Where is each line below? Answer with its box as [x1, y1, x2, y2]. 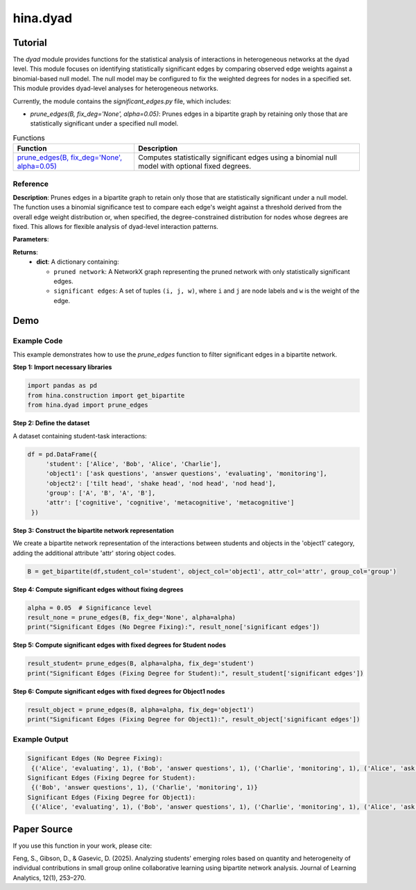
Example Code [12, 336, 63, 345]
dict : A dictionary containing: [36, 257, 119, 266]
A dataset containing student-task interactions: [12, 431, 147, 440]
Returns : [12, 248, 38, 256]
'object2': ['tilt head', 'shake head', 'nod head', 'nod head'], [45, 479, 277, 487]
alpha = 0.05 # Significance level [27, 604, 153, 612]
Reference [12, 179, 49, 189]
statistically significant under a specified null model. [30, 119, 179, 128]
